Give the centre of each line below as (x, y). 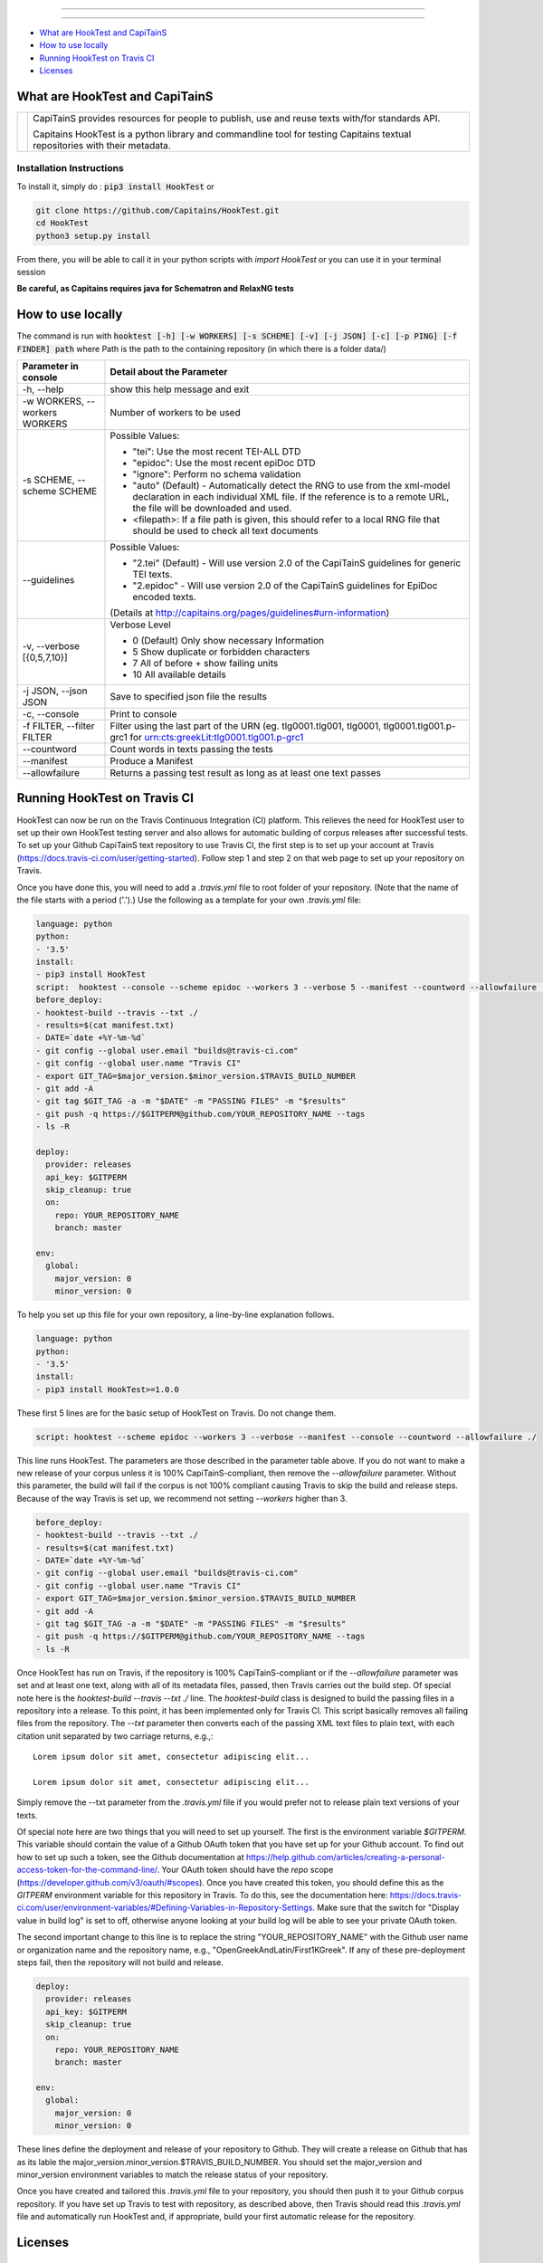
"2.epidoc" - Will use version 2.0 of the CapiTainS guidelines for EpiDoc (285, 586)
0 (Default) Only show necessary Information (229, 641)
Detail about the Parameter (169, 372)
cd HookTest (62, 223)
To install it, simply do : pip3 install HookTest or (115, 186)
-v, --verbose (51, 646)
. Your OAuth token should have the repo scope (245, 1870)
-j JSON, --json (55, 691)
